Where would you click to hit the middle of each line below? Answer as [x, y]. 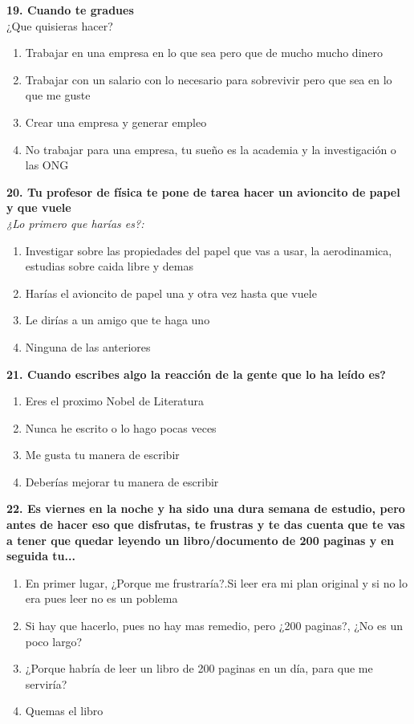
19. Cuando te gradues [70, 10]
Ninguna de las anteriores [88, 346]
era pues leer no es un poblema [101, 598]
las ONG [47, 165]
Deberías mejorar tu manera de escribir [122, 481]
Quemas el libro [64, 711]
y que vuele [39, 207]
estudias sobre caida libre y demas [109, 266]
